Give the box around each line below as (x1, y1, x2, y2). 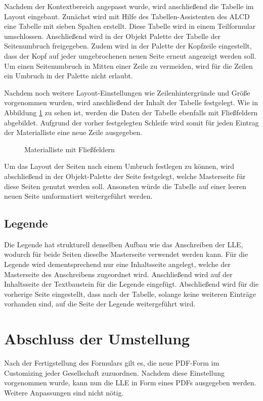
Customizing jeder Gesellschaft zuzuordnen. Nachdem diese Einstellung (4, 367, 225, 378)
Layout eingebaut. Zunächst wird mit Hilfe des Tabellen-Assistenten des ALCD (4, 11, 250, 21)
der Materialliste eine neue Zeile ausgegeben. (4, 127, 143, 138)
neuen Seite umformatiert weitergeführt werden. (4, 191, 153, 201)
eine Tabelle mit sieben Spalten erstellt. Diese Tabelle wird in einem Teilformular (4, 21, 256, 31)
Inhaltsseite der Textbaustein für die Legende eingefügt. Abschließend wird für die (4, 279, 259, 289)
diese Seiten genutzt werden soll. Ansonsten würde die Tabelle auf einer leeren (4, 181, 246, 191)
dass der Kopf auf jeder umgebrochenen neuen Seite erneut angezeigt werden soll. (4, 50, 256, 61)
